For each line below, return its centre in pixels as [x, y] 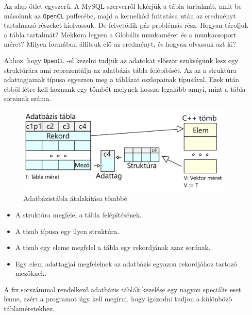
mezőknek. [31, 273]
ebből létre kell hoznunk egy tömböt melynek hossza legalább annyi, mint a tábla [125, 89]
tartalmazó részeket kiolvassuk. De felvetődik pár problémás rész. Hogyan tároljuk [126, 25]
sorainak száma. [28, 98]
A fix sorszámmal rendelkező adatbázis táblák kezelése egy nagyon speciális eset [123, 289]
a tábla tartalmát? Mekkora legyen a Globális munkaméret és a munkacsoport [120, 34]
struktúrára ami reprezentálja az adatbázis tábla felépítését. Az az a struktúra [120, 70]
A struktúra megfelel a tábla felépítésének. [78, 214]
